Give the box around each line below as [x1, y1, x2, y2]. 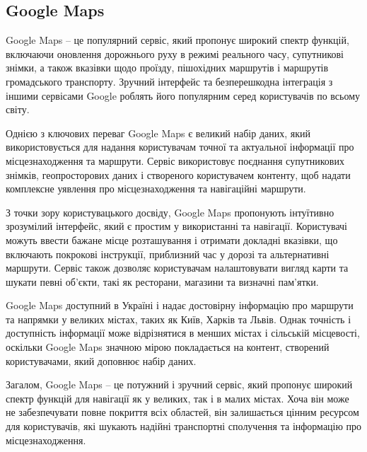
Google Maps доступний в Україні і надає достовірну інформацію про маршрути [6, 298, 354, 313]
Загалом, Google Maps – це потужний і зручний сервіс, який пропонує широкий [6, 377, 353, 392]
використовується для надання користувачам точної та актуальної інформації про [6, 139, 354, 154]
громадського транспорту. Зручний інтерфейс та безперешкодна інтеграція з [6, 74, 333, 88]
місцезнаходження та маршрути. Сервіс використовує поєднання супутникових [6, 153, 344, 168]
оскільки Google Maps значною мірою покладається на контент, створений [6, 340, 330, 354]
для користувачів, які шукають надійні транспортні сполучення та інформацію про [6, 419, 362, 434]
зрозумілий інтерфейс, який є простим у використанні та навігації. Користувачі [6, 219, 348, 233]
